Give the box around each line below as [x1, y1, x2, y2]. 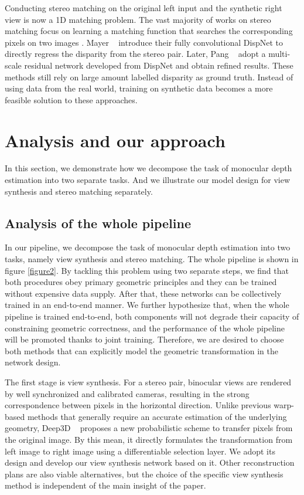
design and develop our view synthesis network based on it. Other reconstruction [5, 456, 295, 469]
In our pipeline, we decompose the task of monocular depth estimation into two [5, 241, 291, 253]
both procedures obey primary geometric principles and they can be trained [5, 276, 277, 288]
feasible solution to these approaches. [5, 93, 138, 106]
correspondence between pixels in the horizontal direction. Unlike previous [5, 399, 271, 411]
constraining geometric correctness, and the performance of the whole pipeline [5, 321, 285, 334]
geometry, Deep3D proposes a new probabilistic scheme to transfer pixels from [5, 422, 293, 434]
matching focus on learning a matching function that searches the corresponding [5, 25, 293, 37]
